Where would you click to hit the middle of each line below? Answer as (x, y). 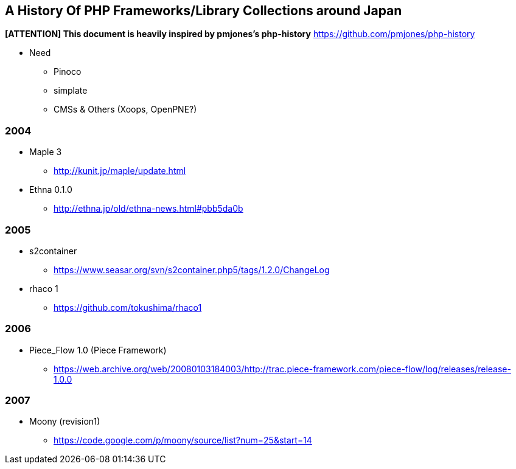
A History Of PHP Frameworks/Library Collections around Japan (204, 11)
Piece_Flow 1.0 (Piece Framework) (98, 350)
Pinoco (68, 72)
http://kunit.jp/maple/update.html (120, 171)
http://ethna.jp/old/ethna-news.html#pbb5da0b (148, 209)
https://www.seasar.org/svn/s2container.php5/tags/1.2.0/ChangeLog (192, 269)
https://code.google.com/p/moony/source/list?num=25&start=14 (183, 440)
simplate (71, 91)
